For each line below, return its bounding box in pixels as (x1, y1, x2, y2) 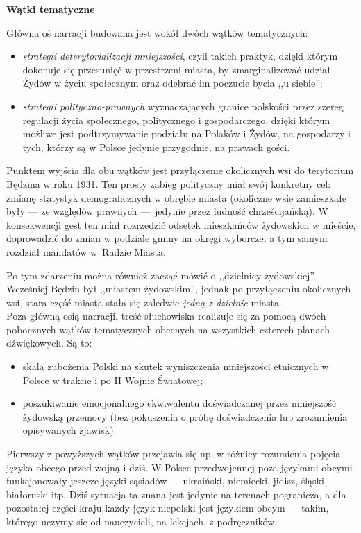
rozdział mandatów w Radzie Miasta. (6, 244, 166, 259)
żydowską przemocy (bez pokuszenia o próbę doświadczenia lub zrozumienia (22, 409, 348, 423)
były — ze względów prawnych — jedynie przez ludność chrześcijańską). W (6, 204, 328, 218)
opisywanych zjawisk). (22, 423, 117, 437)
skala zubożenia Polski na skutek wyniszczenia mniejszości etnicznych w (22, 359, 329, 374)
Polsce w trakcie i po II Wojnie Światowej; (22, 372, 203, 387)
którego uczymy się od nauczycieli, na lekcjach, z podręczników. (6, 514, 278, 528)
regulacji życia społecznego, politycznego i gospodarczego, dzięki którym (22, 112, 330, 127)
